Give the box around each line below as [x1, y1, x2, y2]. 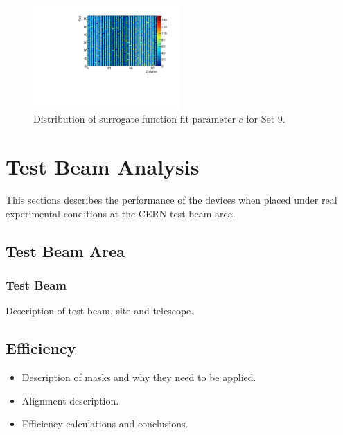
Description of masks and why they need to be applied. [21, 370, 256, 384]
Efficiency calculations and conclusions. [21, 416, 188, 431]
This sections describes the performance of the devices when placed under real [6, 193, 337, 207]
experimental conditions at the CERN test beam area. [6, 206, 236, 220]
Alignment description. [21, 393, 119, 407]
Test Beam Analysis [6, 152, 200, 181]
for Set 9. [246, 112, 285, 126]
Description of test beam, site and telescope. [6, 303, 194, 318]
